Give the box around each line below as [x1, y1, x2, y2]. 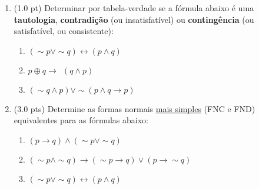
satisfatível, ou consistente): [14, 25, 114, 37]
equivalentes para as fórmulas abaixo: [14, 114, 148, 126]
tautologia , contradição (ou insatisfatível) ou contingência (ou [14, 13, 254, 25]
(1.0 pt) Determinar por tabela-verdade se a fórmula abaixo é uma [14, 2, 254, 14]
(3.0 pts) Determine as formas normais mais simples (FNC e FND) [14, 102, 255, 114]
